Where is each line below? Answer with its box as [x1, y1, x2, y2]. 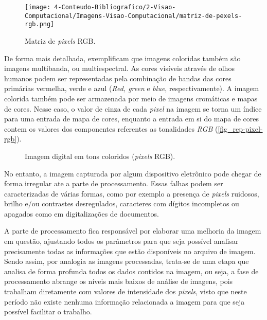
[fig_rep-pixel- [218, 123, 263, 134]
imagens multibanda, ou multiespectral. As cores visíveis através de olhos [4, 63, 235, 74]
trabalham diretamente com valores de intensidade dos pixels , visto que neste [4, 286, 247, 297]
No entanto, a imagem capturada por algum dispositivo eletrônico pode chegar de [4, 168, 261, 179]
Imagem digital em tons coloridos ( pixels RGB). [25, 150, 175, 161]
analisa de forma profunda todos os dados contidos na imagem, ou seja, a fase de [4, 265, 259, 276]
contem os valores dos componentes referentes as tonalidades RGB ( [4, 123, 218, 134]
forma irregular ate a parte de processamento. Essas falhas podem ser [4, 178, 223, 189]
